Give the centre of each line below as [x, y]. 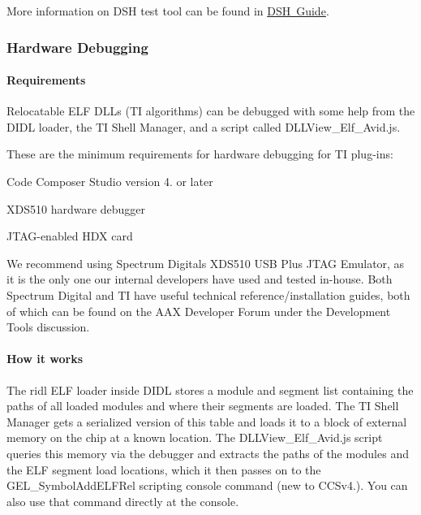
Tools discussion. [48, 327]
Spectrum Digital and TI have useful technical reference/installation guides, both [208, 294]
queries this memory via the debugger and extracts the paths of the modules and [208, 453]
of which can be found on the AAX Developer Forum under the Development [199, 311]
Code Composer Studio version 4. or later [110, 182]
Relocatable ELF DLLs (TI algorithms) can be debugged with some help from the [211, 111]
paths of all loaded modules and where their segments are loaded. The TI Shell [203, 406]
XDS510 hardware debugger [76, 208]
